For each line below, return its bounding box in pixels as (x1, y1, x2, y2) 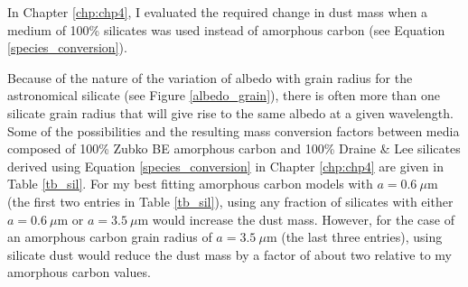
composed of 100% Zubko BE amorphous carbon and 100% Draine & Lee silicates (7, 139, 461, 158)
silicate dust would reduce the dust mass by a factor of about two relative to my (7, 245, 453, 264)
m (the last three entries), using (266, 227, 443, 246)
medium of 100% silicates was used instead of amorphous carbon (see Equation (7, 20, 445, 39)
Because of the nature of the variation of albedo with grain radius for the (7, 68, 413, 87)
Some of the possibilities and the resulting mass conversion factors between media (7, 121, 460, 140)
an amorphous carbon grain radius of (7, 227, 212, 246)
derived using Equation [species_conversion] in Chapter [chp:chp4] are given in (7, 156, 444, 175)
